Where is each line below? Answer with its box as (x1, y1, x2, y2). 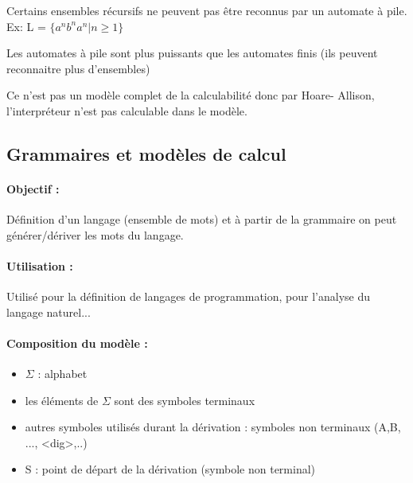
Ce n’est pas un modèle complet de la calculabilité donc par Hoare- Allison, (6, 87, 375, 103)
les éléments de (25, 391, 99, 408)
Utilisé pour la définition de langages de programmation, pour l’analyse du (6, 288, 371, 305)
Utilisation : (6, 257, 73, 274)
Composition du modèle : (6, 334, 148, 351)
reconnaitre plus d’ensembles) (6, 60, 150, 76)
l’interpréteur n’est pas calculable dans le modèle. (6, 102, 247, 119)
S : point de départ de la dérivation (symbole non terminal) (25, 461, 316, 477)
